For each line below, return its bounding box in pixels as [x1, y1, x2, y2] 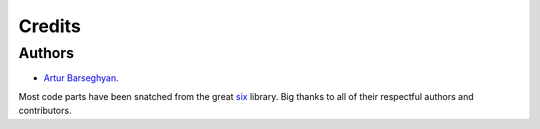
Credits [18, 15, 82, 37]
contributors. [18, 105, 72, 117]
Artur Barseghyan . [43, 72, 119, 84]
